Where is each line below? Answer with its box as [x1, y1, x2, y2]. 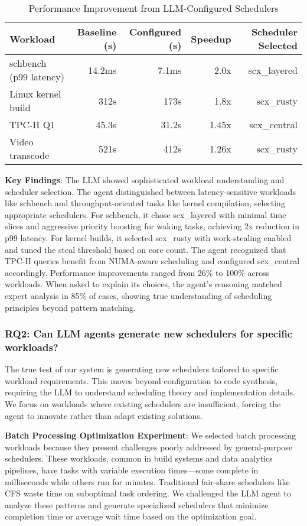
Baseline [77, 25, 117, 38]
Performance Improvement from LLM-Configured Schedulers [28, 1, 279, 15]
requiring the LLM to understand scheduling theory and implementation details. [5, 386, 295, 398]
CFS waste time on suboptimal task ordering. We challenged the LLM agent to [5, 487, 292, 499]
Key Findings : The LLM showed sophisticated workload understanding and [5, 174, 285, 186]
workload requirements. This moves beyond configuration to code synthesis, [5, 374, 278, 387]
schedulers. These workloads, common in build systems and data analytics [5, 452, 273, 465]
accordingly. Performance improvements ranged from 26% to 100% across [5, 266, 270, 278]
